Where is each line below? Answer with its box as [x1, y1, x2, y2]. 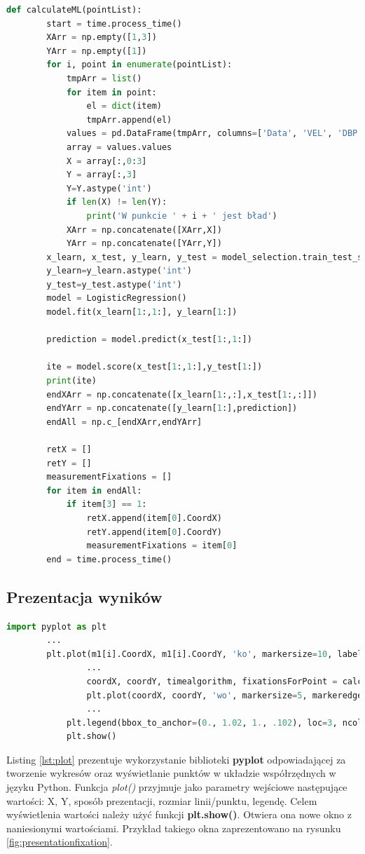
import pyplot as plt [6, 621, 107, 632]
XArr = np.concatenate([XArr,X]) [66, 224, 222, 235]
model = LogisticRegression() [46, 293, 187, 304]
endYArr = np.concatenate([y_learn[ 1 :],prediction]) [46, 403, 298, 414]
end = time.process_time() [46, 554, 172, 564]
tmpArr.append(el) [86, 114, 172, 125]
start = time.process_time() [46, 18, 182, 29]
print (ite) [46, 376, 97, 386]
